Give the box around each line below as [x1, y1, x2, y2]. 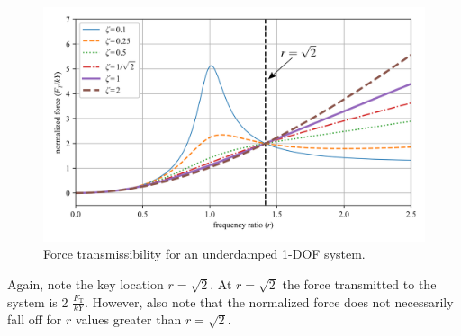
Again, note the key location [7, 275, 164, 294]
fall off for [7, 310, 62, 329]
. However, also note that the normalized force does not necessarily [85, 292, 454, 311]
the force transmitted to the [282, 275, 437, 294]
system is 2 [7, 292, 68, 311]
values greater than [75, 310, 182, 329]
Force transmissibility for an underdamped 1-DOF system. [43, 244, 366, 263]
